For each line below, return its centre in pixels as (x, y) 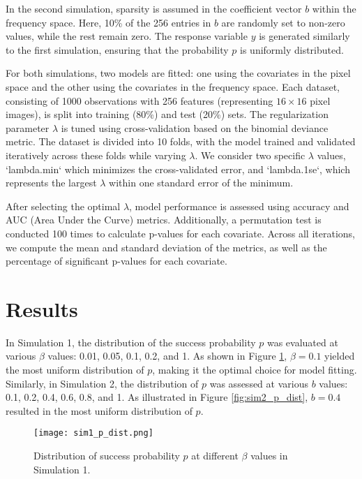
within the (334, 8)
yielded (340, 356)
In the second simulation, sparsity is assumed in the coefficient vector (154, 8)
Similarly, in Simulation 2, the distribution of (102, 383)
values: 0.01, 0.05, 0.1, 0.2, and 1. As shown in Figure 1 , (167, 356)
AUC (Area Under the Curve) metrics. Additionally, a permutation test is (164, 220)
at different (215, 456)
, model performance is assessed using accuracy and (239, 206)
